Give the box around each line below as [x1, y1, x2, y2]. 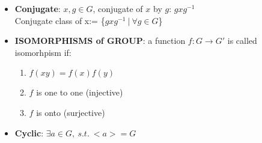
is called [227, 34, 257, 47]
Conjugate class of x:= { [14, 14, 105, 26]
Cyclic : [14, 126, 44, 139]
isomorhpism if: [14, 46, 72, 58]
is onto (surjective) [36, 106, 105, 118]
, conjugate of [93, 2, 143, 14]
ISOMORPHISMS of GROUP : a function [14, 34, 186, 47]
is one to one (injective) [36, 86, 123, 99]
